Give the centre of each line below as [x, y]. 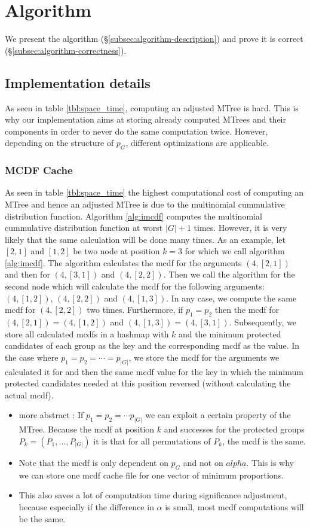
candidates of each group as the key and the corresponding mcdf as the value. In [152, 345]
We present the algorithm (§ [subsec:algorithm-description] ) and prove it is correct [154, 39]
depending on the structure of [59, 143]
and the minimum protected [230, 333]
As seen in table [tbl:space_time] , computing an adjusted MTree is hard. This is [152, 107]
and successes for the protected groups [234, 429]
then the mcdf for [247, 310]
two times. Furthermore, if [135, 310]
